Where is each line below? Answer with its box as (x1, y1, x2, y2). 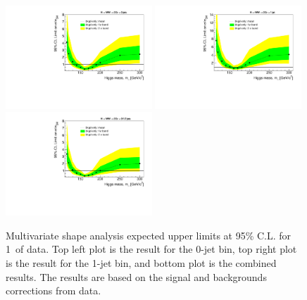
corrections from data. (6, 283, 101, 298)
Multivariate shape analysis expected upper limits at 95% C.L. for (6, 227, 292, 242)
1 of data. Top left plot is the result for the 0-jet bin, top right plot (6, 242, 297, 256)
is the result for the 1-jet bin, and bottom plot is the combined (6, 256, 277, 270)
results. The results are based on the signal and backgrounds (6, 269, 267, 284)
